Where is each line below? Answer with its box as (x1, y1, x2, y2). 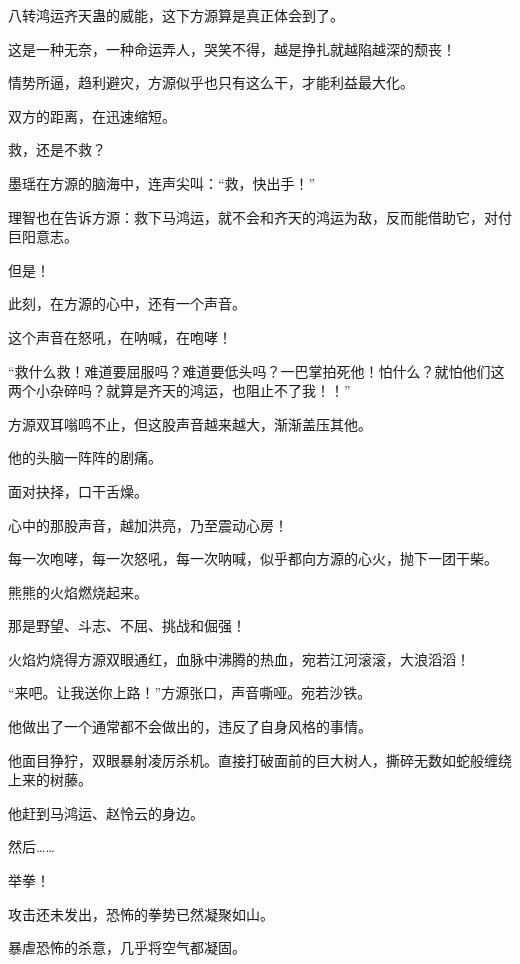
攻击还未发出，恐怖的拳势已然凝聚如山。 (8, 903, 274, 924)
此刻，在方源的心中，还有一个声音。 (8, 293, 246, 314)
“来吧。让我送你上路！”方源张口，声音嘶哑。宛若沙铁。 (8, 682, 372, 703)
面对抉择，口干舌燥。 (8, 480, 148, 501)
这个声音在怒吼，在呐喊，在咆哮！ (8, 326, 232, 347)
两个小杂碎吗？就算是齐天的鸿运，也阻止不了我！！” (8, 380, 351, 401)
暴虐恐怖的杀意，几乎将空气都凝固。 (8, 937, 246, 958)
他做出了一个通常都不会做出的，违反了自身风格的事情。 (8, 716, 372, 737)
